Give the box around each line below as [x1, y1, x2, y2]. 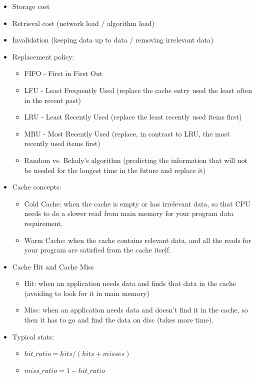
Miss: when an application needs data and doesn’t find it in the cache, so [24, 304, 248, 315]
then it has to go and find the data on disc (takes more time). [24, 314, 213, 325]
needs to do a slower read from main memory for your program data [24, 208, 234, 218]
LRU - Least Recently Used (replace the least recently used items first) [24, 111, 242, 122]
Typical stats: [12, 331, 54, 341]
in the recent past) [24, 94, 81, 105]
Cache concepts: [12, 181, 61, 192]
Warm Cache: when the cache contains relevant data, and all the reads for [24, 234, 251, 245]
